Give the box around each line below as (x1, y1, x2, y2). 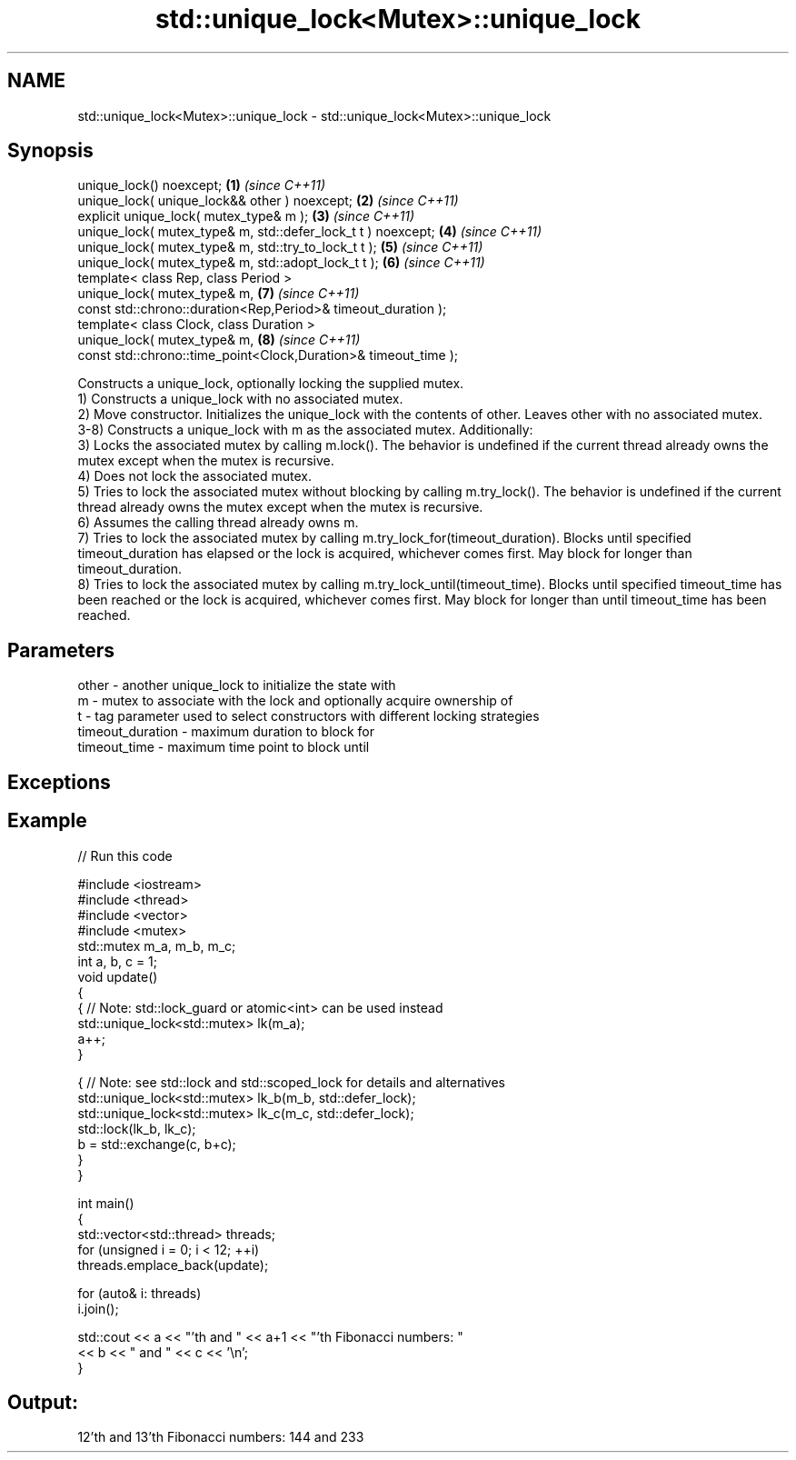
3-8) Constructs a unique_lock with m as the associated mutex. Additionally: (77, 422, 533, 438)
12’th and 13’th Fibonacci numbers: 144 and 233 (77, 1429, 364, 1445)
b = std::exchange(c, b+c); (77, 1135, 236, 1152)
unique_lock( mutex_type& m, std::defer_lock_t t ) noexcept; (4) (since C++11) (77, 224, 542, 240)
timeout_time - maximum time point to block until (77, 739, 370, 755)
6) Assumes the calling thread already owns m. (77, 515, 359, 531)
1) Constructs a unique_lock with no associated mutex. (77, 391, 403, 407)
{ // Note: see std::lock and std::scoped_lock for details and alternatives (77, 1074, 506, 1090)
